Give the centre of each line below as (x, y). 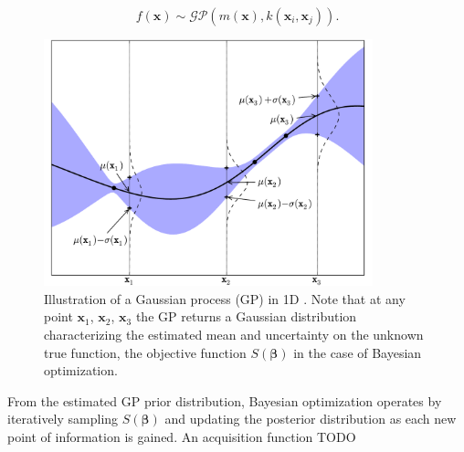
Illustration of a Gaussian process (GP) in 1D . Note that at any (225, 298)
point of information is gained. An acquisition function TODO (182, 437)
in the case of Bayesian (358, 352)
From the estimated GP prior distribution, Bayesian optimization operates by (225, 400)
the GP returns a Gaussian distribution (246, 316)
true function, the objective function (145, 352)
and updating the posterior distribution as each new (311, 419)
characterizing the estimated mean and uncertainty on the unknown (234, 335)
